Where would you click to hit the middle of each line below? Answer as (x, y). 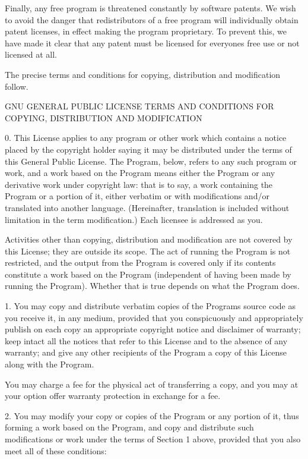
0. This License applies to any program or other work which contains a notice (146, 138)
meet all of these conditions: (56, 450)
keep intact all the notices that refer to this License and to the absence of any (146, 340)
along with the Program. (50, 364)
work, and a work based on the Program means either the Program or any (140, 173)
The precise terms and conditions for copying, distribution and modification (143, 74)
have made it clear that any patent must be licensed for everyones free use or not (152, 43)
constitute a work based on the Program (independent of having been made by (148, 274)
